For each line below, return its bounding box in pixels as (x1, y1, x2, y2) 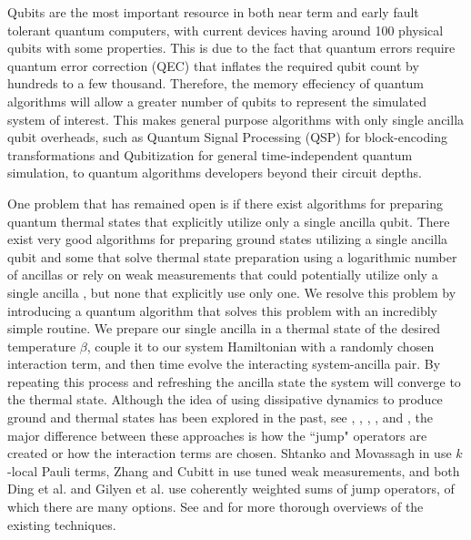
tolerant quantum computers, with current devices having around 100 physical (7, 20, 444, 39)
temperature (7, 336, 76, 355)
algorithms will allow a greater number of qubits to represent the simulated (7, 91, 426, 110)
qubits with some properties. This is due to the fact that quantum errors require (7, 38, 456, 57)
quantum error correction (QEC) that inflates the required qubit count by (7, 56, 419, 75)
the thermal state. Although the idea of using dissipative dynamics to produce (7, 390, 443, 409)
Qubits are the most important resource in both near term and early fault (7, 3, 419, 21)
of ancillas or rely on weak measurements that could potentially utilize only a (7, 265, 438, 284)
